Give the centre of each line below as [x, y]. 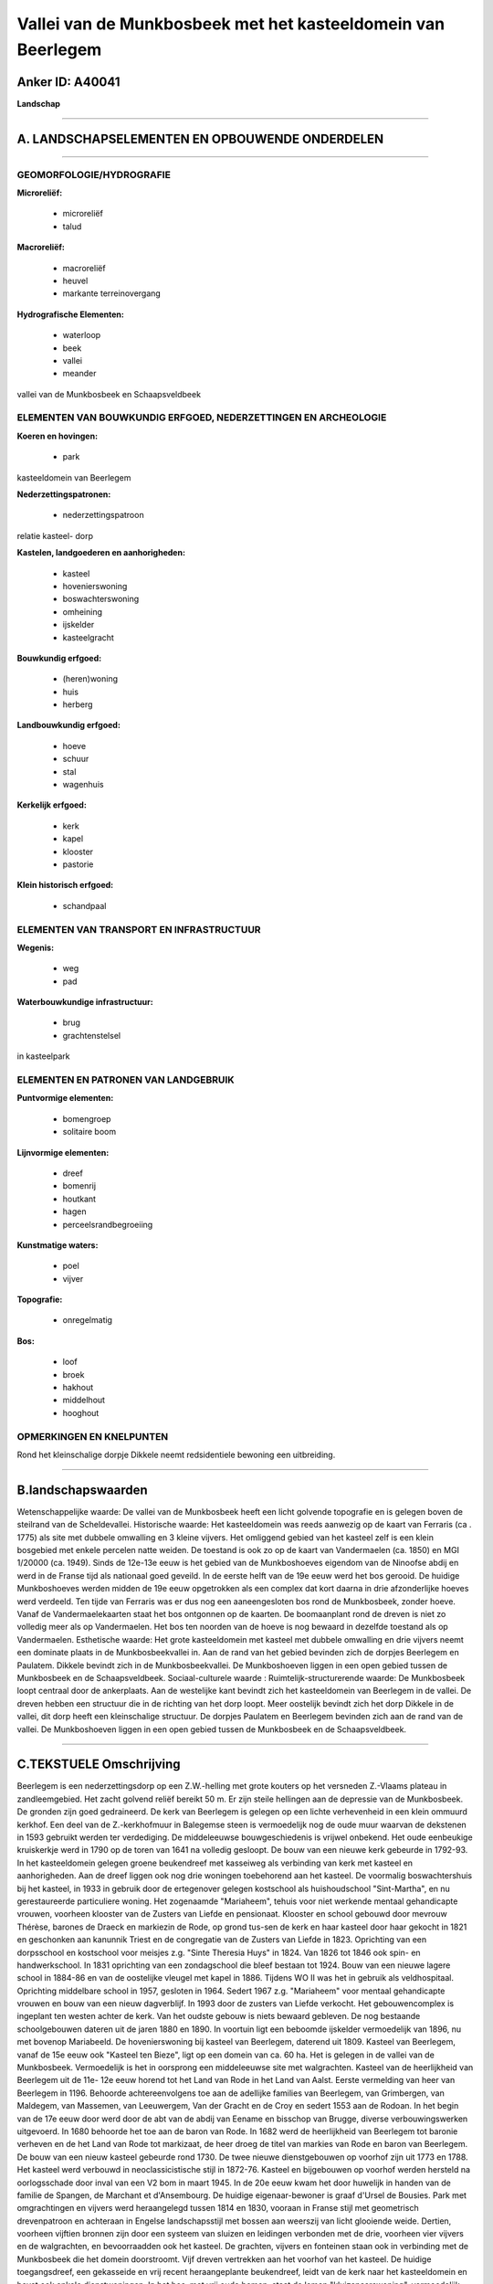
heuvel [75, 280]
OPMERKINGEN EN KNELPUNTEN [93, 1436]
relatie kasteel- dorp [55, 535]
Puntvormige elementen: [65, 1098]
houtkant [79, 1199]
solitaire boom [89, 1132]
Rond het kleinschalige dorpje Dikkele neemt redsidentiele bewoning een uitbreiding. [176, 1454]
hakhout [78, 1388]
